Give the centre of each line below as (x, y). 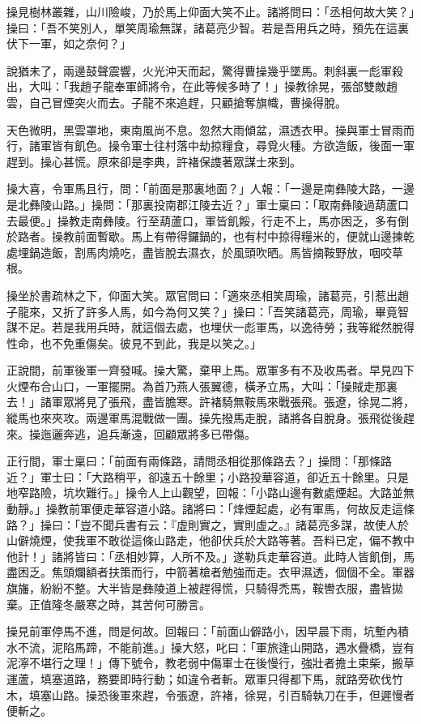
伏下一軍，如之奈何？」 (69, 43)
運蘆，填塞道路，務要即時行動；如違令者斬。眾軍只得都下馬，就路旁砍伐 (199, 678)
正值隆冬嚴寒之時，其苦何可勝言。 (119, 604)
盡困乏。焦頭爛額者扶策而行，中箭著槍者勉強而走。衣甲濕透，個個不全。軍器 (210, 572)
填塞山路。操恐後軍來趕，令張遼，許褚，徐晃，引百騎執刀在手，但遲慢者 (221, 694)
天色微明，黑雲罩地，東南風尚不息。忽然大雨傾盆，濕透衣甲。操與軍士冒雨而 (210, 129)
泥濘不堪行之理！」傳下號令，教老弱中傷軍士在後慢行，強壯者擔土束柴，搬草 (210, 663)
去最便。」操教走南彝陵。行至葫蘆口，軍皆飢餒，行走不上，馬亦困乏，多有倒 (208, 220)
